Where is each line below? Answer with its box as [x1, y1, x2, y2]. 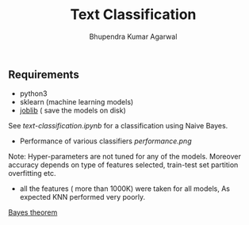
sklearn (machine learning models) [19, 97, 134, 107]
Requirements [8, 67, 79, 81]
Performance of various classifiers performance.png [19, 136, 192, 146]
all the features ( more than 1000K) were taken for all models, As [19, 184, 230, 193]
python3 [19, 89, 48, 98]
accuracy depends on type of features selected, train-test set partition [8, 160, 239, 170]
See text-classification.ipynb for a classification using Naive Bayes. [8, 121, 228, 131]
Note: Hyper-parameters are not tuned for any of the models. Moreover [8, 152, 242, 162]
